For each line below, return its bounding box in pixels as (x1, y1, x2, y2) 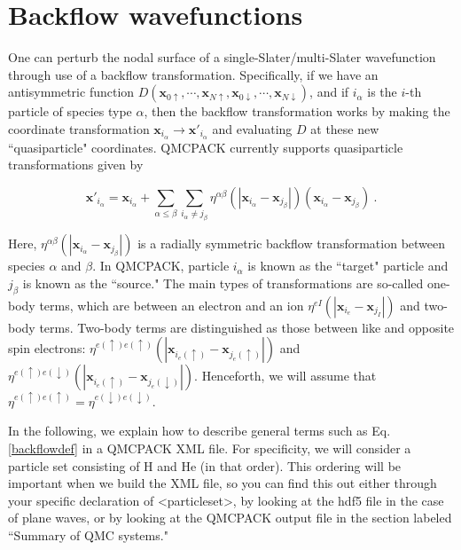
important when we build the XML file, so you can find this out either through (8, 474, 437, 492)
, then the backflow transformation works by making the (144, 102, 450, 121)
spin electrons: (8, 339, 86, 357)
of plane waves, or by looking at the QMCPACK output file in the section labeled (8, 508, 452, 527)
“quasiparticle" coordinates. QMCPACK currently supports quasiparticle (8, 137, 403, 156)
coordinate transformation (8, 119, 150, 137)
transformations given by (8, 155, 144, 174)
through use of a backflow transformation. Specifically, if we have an (8, 65, 379, 83)
